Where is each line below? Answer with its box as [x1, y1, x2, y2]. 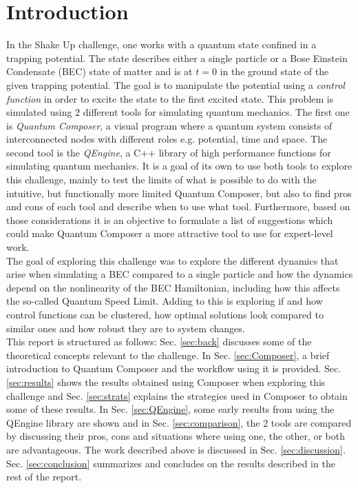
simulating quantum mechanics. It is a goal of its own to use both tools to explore [6, 159, 352, 173]
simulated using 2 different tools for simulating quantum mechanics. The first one [6, 105, 350, 119]
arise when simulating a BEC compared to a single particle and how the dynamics [6, 267, 353, 281]
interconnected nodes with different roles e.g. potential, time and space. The [6, 132, 328, 146]
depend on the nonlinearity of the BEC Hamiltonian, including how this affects [6, 280, 340, 294]
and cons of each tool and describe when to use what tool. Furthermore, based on [6, 199, 350, 214]
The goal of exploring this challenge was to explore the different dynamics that [6, 253, 339, 267]
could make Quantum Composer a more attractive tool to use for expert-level [6, 226, 333, 241]
